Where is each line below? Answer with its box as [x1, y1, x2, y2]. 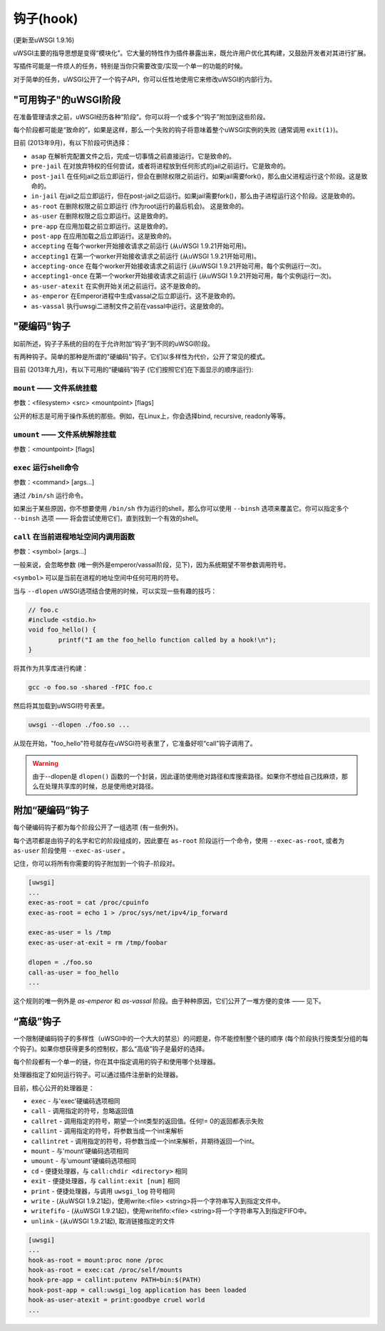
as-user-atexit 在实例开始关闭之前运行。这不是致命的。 [31, 281, 205, 290]
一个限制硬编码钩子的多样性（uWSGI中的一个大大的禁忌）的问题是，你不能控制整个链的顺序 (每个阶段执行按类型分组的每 [13, 1035, 369, 1043]
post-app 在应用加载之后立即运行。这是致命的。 [31, 231, 176, 240]
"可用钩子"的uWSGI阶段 [13, 94, 121, 106]
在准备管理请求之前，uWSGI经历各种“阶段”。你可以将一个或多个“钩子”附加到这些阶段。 [13, 112, 269, 121]
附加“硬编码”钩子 [13, 804, 89, 817]
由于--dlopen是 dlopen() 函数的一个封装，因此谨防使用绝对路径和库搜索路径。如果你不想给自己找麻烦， [32, 772, 342, 780]
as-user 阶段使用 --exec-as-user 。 [13, 846, 129, 854]
